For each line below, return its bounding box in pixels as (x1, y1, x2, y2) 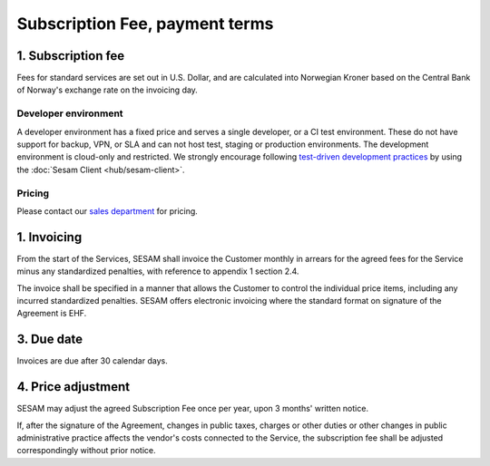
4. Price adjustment (16, 379, 131, 394)
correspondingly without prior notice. (16, 445, 156, 456)
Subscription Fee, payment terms (16, 14, 274, 34)
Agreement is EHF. (16, 308, 87, 319)
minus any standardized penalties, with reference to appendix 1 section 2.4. (16, 266, 299, 277)
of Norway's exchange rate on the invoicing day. (16, 84, 199, 95)
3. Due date (16, 332, 83, 347)
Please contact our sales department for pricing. (16, 205, 199, 217)
